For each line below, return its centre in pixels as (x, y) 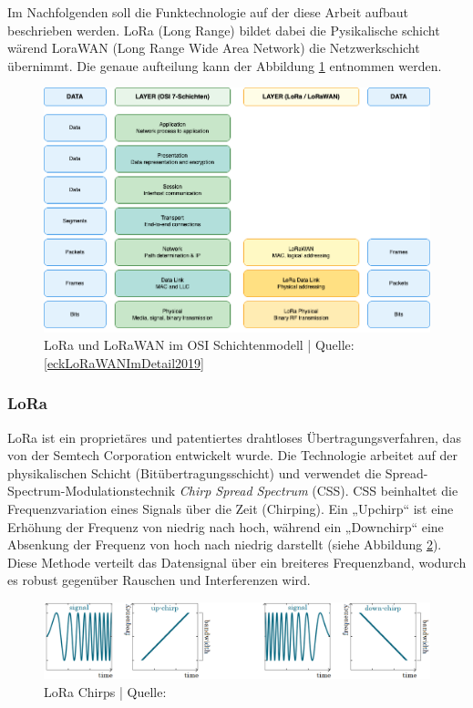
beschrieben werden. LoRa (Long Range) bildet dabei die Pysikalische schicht (224, 30)
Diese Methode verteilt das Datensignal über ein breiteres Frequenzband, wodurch (237, 562)
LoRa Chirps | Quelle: (105, 691)
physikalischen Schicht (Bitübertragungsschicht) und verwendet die (195, 472)
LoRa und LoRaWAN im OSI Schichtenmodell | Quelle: (199, 345)
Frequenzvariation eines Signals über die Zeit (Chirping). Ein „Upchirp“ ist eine (231, 508)
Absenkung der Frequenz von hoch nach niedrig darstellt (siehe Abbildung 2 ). (225, 544)
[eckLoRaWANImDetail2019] (124, 362)
